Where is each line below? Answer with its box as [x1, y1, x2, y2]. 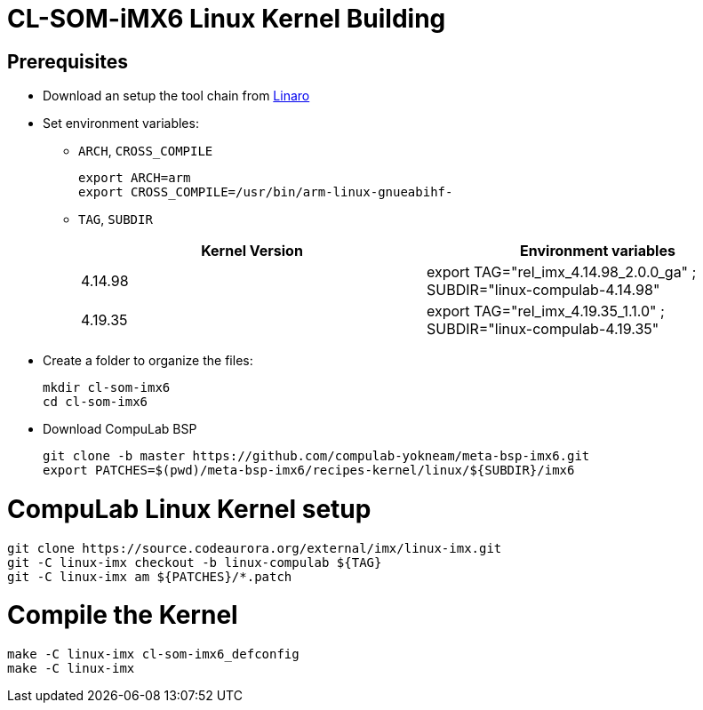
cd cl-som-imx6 [43, 395, 148, 410]
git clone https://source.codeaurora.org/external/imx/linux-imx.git [7, 540, 502, 555]
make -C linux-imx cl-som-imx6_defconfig [7, 647, 300, 662]
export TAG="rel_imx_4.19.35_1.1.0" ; [427, 302, 665, 321]
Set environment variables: [43, 116, 199, 132]
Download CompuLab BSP [43, 421, 197, 437]
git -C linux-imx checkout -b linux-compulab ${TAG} [7, 554, 382, 570]
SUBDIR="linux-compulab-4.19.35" [427, 320, 659, 339]
